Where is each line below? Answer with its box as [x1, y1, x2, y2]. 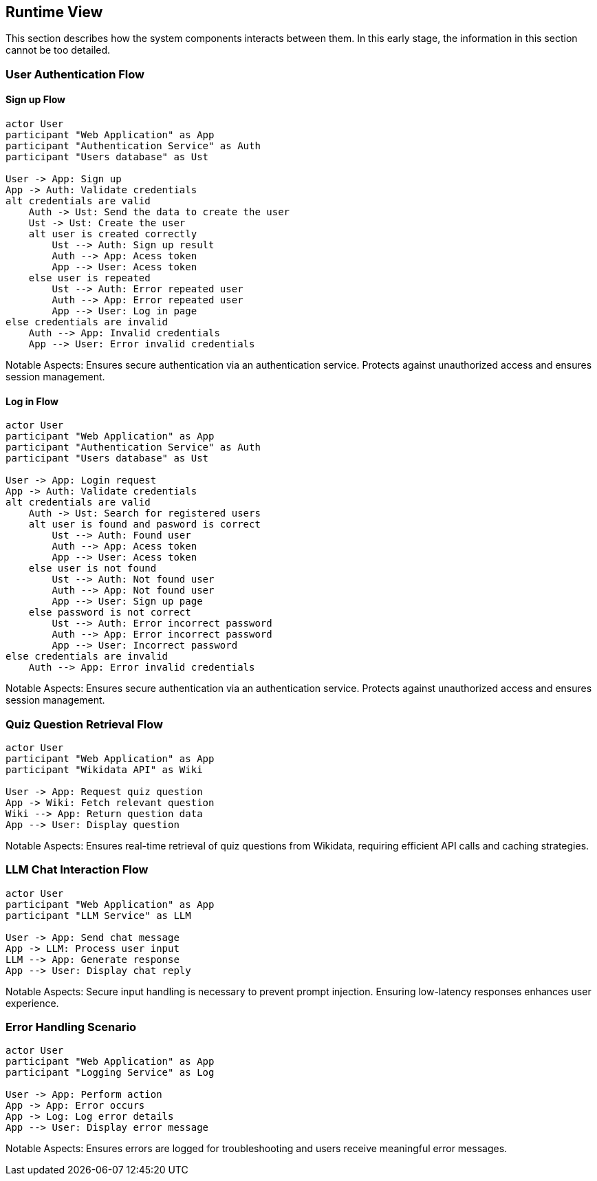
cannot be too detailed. [6, 44, 111, 56]
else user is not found [28, 563, 157, 574]
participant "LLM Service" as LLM [6, 909, 191, 921]
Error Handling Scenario [6, 1020, 136, 1034]
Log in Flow [6, 395, 58, 407]
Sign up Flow [6, 94, 66, 106]
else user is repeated [28, 272, 151, 284]
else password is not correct [28, 607, 191, 618]
